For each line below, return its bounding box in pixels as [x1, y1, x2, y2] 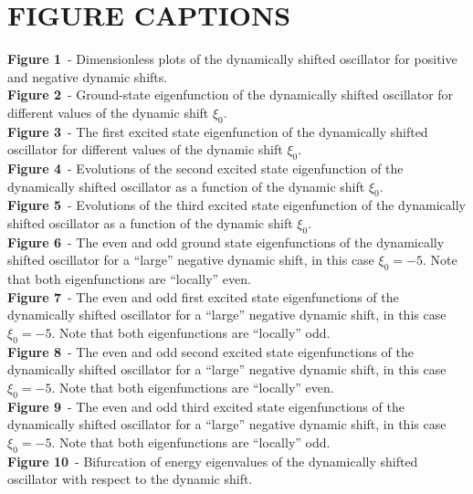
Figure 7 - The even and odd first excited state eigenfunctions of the [7, 287, 399, 306]
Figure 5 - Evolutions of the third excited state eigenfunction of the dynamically [7, 195, 467, 215]
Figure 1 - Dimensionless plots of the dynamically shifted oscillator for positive [7, 49, 457, 68]
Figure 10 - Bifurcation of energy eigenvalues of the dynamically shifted [7, 451, 418, 470]
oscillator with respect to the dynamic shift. [7, 469, 253, 489]
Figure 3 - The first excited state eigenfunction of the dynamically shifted [7, 121, 428, 141]
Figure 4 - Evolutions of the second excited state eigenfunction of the [7, 159, 404, 178]
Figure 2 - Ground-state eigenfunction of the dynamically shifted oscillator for [7, 85, 454, 104]
